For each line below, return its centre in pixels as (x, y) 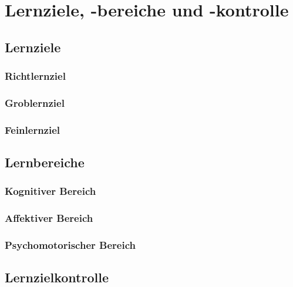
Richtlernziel (35, 76)
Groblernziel (35, 102)
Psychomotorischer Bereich (70, 245)
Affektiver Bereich (49, 218)
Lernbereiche (45, 162)
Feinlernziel (33, 129)
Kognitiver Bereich (50, 191)
